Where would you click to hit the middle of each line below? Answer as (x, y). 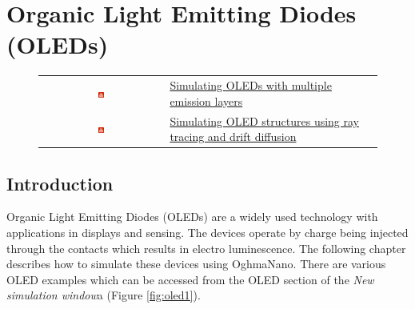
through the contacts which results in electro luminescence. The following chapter (206, 248)
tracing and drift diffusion (233, 136)
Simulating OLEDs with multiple (251, 85)
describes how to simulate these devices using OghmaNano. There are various (196, 264)
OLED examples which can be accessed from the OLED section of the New (190, 279)
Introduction (60, 183)
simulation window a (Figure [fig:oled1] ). (104, 295)
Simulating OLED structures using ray (265, 120)
